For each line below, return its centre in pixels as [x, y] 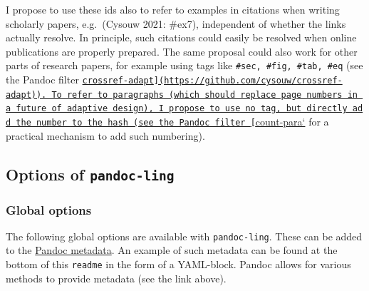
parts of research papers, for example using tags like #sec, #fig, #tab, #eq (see [184, 65]
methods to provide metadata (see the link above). [116, 278]
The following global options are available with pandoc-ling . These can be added [184, 236]
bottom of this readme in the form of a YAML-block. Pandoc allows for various [178, 264]
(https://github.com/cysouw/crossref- [250, 81]
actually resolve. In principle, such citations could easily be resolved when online [181, 37]
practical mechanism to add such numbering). [105, 135]
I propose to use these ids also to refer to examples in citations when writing [173, 9]
